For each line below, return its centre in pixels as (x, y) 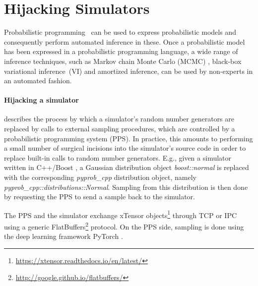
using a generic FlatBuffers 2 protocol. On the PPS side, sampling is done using (124, 226)
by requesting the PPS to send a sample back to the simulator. (99, 197)
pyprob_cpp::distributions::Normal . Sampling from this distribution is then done (126, 187)
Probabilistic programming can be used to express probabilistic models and (120, 32)
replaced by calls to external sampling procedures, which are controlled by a (120, 129)
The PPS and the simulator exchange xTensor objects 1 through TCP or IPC (121, 214)
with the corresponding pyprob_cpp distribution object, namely (100, 177)
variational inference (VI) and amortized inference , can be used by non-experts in (129, 71)
